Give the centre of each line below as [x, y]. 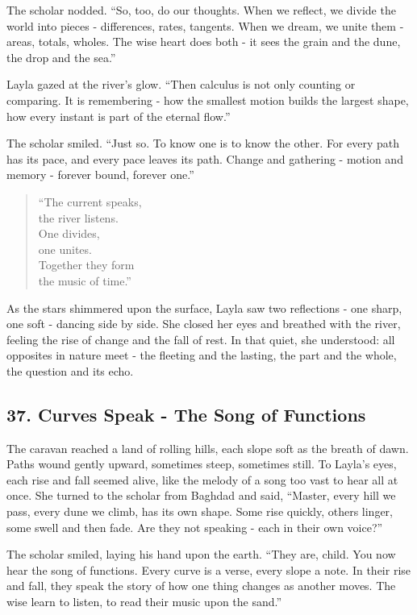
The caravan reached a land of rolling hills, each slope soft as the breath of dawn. [208, 448]
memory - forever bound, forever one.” [100, 175]
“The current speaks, [90, 201]
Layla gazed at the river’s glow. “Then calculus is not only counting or [181, 84]
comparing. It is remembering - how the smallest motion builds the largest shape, [208, 100]
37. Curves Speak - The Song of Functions [186, 414]
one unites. [65, 249]
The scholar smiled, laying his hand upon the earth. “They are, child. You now [201, 554]
